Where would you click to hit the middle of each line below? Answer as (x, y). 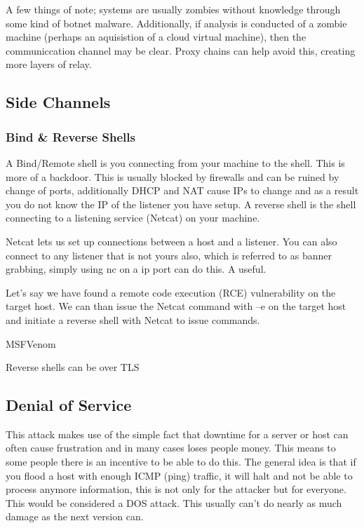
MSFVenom (31, 343)
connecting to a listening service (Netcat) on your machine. (133, 218)
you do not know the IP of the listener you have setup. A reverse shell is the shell (181, 204)
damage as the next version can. (75, 516)
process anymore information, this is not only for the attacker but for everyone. (176, 489)
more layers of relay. (49, 64)
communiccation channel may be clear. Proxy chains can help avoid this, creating (181, 50)
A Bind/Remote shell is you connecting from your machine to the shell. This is (175, 162)
